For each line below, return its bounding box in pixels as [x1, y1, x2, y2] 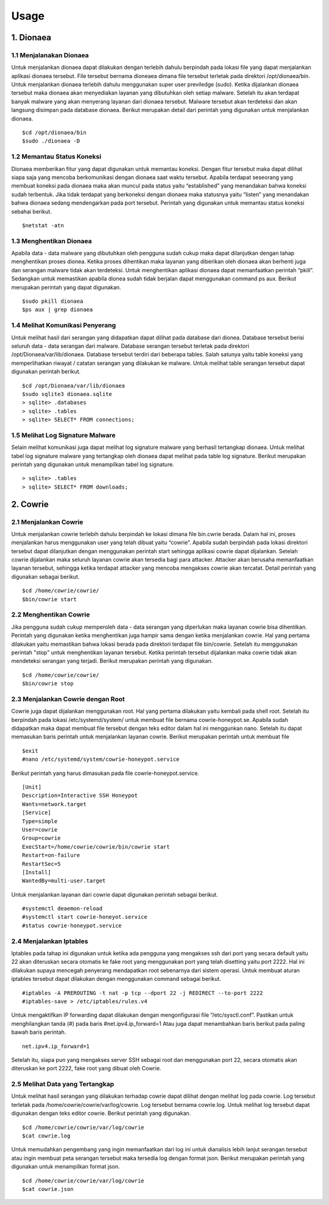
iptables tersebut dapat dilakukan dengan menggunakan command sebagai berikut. [11, 975, 222, 983]
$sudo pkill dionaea [22, 298, 83, 305]
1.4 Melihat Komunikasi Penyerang [11, 321, 116, 330]
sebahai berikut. [11, 208, 52, 215]
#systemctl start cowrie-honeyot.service [22, 914, 147, 921]
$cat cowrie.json [22, 1186, 74, 1192]
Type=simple [22, 818, 58, 825]
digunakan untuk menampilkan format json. [11, 1163, 120, 1170]
